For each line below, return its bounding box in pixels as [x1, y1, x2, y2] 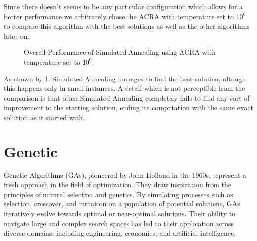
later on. [4, 30, 30, 40]
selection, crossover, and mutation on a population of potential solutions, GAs [4, 199, 240, 209]
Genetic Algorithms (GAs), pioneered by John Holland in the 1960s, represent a [4, 169, 247, 180]
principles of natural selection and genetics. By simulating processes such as [4, 189, 233, 199]
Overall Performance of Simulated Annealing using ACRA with [24, 47, 215, 57]
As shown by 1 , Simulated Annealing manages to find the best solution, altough [4, 73, 246, 83]
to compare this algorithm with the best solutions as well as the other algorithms [4, 21, 250, 31]
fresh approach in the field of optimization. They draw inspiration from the [4, 179, 232, 190]
